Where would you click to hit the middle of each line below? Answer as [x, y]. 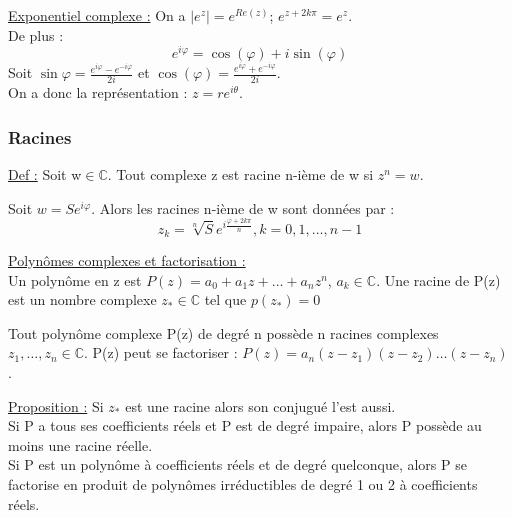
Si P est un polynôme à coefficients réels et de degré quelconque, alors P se [237, 464]
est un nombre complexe [82, 299]
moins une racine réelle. [80, 444]
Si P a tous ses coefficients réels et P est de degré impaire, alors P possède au [245, 425]
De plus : [36, 34]
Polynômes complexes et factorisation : [127, 259]
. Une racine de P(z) [438, 279]
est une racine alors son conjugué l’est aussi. [260, 405]
